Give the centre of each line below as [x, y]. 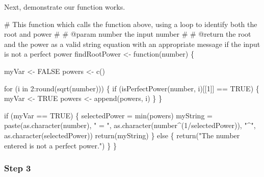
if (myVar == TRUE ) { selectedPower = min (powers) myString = [108, 115]
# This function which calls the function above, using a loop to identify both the [131, 24]
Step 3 [18, 168]
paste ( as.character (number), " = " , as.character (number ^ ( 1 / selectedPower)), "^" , [130, 125]
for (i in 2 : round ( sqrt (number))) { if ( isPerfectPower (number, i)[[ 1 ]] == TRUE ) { [132, 88]
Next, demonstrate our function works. [65, 7]
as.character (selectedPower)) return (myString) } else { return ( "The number [122, 135]
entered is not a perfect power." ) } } [60, 145]
